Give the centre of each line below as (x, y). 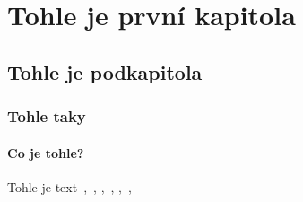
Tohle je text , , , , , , (69, 186)
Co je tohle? (46, 152)
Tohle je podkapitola (105, 71)
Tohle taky (47, 116)
